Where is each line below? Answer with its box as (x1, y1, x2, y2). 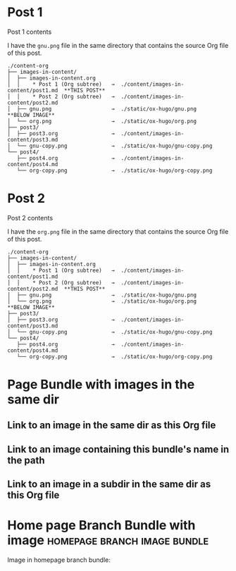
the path (7, 454, 45, 466)
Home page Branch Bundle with (7, 517, 196, 534)
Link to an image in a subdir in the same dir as (7, 478, 211, 490)
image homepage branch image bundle (7, 532, 209, 548)
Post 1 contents (7, 27, 52, 36)
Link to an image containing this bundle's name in (7, 443, 230, 455)
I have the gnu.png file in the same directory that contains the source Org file (7, 41, 229, 49)
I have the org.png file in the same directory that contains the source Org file (7, 227, 229, 236)
